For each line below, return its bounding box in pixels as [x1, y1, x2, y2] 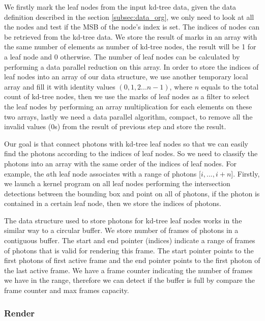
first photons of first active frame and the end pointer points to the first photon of [4, 255, 260, 266]
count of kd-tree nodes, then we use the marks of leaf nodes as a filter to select [4, 91, 250, 102]
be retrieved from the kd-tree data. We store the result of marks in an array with [4, 31, 257, 42]
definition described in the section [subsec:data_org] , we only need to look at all [4, 11, 254, 22]
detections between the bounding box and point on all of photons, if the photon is [4, 188, 260, 198]
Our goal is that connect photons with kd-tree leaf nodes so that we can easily [4, 138, 248, 149]
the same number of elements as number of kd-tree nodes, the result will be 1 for [4, 41, 256, 52]
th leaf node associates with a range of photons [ [50, 168, 201, 179]
